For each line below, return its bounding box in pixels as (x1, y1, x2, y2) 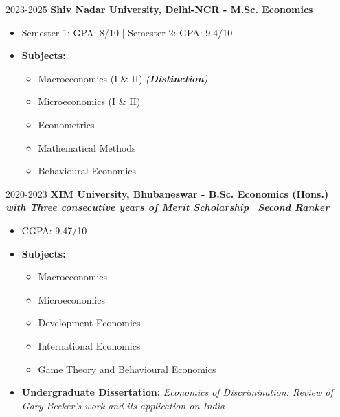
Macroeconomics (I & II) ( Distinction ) (38, 71, 208, 85)
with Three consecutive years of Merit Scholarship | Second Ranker (5, 200, 330, 214)
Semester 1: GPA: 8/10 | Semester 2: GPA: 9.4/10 (21, 25, 233, 39)
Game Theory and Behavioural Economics (38, 361, 216, 376)
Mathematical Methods (38, 140, 136, 155)
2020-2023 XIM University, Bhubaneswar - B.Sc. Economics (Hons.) (5, 186, 329, 201)
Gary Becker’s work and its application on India (21, 398, 225, 412)
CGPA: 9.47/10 (21, 223, 87, 237)
